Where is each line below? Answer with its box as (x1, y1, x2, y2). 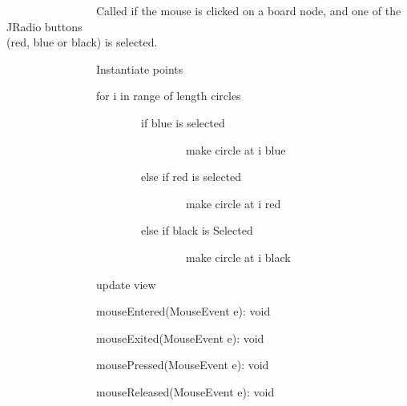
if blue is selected (140, 114, 225, 131)
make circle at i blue (185, 141, 286, 158)
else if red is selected (140, 168, 242, 185)
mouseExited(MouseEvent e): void (95, 329, 264, 346)
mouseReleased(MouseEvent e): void (95, 383, 275, 400)
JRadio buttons (6, 18, 83, 34)
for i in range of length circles (95, 87, 241, 104)
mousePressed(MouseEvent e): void (95, 356, 269, 373)
